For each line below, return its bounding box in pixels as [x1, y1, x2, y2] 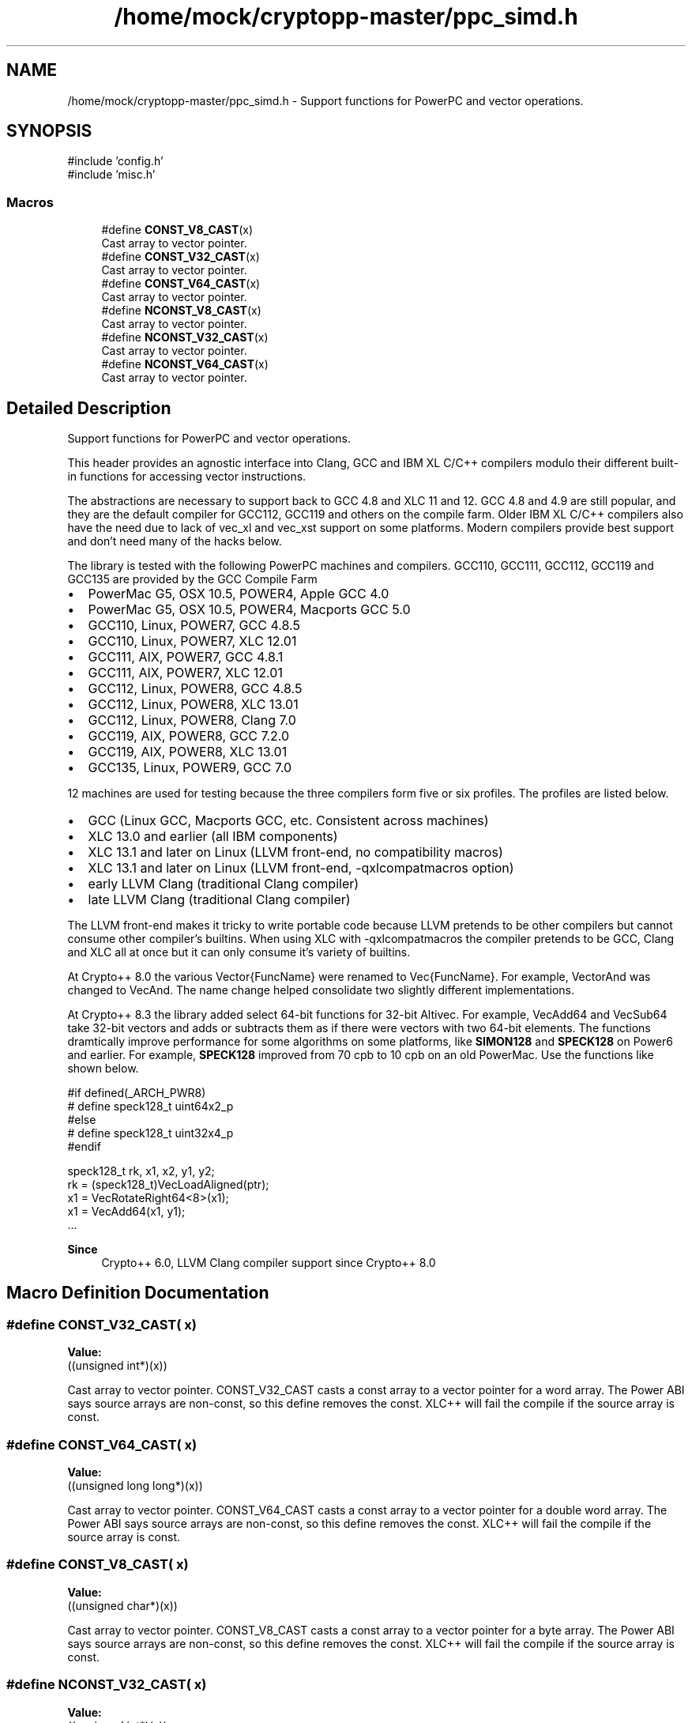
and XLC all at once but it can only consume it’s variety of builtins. [67, 945, 411, 960]
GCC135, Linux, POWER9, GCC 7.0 [88, 760, 291, 776]
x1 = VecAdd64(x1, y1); [67, 1205, 186, 1219]
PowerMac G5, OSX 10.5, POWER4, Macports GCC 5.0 [88, 601, 411, 618]
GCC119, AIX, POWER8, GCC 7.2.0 [88, 728, 290, 745]
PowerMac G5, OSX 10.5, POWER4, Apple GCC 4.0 [88, 586, 389, 602]
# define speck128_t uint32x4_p [67, 1126, 234, 1140]
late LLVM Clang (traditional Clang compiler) [88, 892, 351, 908]
